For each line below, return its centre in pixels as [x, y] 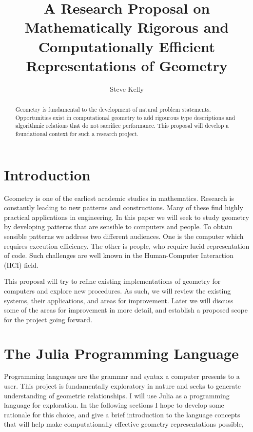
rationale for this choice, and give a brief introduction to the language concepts [122, 414]
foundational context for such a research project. [77, 134]
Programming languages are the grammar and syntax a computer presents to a [122, 376]
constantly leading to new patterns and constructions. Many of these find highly [124, 207]
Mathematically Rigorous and [127, 27]
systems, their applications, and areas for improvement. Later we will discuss [119, 300]
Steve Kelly [127, 88]
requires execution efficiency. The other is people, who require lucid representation [127, 245]
